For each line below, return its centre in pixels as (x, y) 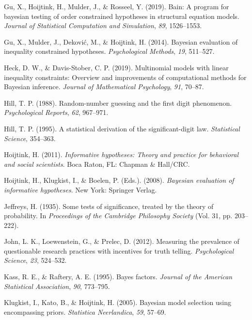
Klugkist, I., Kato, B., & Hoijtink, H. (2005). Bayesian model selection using (118, 302)
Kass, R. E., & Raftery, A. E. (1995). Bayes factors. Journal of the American (118, 277)
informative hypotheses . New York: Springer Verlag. (80, 189)
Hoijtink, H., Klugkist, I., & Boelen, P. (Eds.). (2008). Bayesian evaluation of (119, 180)
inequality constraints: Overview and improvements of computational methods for (125, 77)
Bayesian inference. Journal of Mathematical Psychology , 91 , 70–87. (104, 87)
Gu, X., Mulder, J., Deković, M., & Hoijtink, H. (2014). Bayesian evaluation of (121, 41)
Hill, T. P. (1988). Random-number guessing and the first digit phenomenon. (118, 103)
